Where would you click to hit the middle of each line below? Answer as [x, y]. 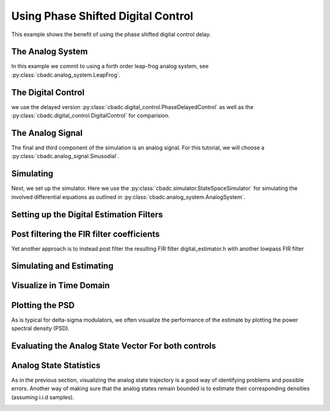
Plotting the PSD [43, 305]
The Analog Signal [47, 133]
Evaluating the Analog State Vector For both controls [114, 346]
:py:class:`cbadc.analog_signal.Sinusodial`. [65, 156]
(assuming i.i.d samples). [43, 397]
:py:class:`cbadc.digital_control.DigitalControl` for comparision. [91, 116]
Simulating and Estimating [62, 266]
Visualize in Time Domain [61, 286]
